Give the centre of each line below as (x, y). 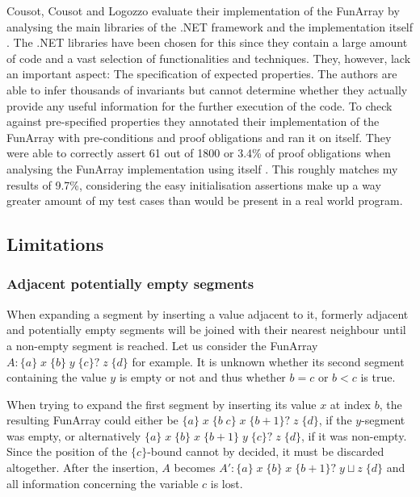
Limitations (55, 244)
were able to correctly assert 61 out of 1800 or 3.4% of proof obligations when (199, 153)
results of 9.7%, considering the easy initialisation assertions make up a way (194, 184)
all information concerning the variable (103, 483)
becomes (195, 468)
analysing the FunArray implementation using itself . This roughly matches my (202, 168)
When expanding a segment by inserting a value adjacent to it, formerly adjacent (208, 313)
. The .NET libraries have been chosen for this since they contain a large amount (207, 42)
